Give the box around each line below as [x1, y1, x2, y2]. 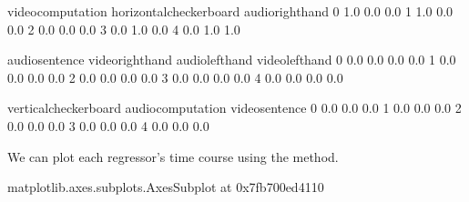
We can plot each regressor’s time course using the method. [7, 146, 339, 166]
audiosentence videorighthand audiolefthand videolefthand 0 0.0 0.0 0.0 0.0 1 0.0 [7, 50, 456, 69]
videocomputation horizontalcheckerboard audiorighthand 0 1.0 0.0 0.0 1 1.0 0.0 [7, 2, 454, 20]
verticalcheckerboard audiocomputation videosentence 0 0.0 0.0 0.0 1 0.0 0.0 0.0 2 [7, 98, 462, 117]
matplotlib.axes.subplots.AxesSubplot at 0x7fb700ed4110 [7, 177, 324, 197]
